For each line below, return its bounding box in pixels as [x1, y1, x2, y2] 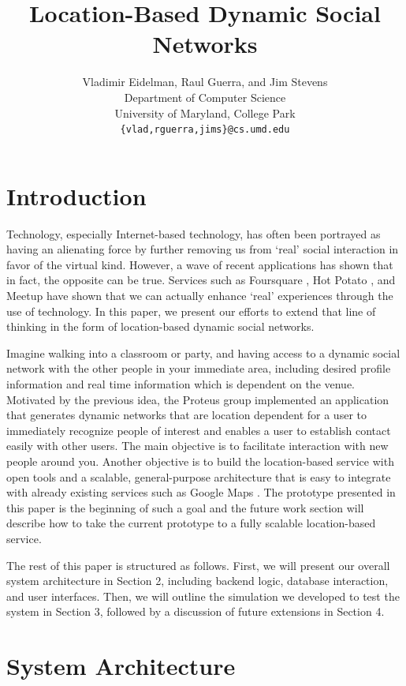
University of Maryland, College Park [114, 104, 296, 121]
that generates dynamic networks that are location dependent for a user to [6, 407, 367, 423]
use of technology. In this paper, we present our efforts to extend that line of [6, 302, 376, 319]
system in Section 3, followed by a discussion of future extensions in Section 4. [6, 603, 385, 620]
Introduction [6, 179, 147, 212]
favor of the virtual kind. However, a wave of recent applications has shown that [6, 256, 393, 272]
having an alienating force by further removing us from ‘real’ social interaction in [6, 241, 399, 257]
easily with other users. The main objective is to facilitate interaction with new [6, 437, 389, 454]
